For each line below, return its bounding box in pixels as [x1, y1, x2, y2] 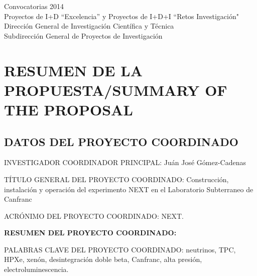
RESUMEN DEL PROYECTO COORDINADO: [4, 227, 177, 238]
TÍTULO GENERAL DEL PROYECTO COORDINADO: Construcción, [4, 174, 229, 184]
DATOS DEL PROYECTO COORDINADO [4, 133, 238, 149]
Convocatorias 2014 [4, 1, 64, 11]
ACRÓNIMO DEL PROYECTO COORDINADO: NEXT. [4, 210, 184, 221]
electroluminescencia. [4, 264, 69, 274]
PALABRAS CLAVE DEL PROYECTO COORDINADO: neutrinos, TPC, [4, 244, 236, 254]
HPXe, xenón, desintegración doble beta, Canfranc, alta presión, [4, 254, 202, 264]
